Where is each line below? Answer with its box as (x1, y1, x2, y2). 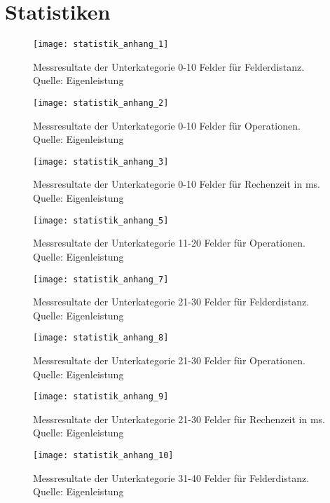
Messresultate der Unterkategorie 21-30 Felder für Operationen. (33, 353, 305, 367)
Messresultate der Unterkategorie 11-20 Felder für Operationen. (33, 235, 305, 250)
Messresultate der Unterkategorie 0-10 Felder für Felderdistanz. (33, 59, 305, 74)
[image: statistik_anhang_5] (33, 215, 169, 226)
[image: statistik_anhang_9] (33, 392, 169, 402)
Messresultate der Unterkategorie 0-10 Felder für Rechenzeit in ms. (33, 177, 321, 191)
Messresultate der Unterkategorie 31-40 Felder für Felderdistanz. (33, 470, 310, 485)
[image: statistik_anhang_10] (33, 450, 174, 461)
